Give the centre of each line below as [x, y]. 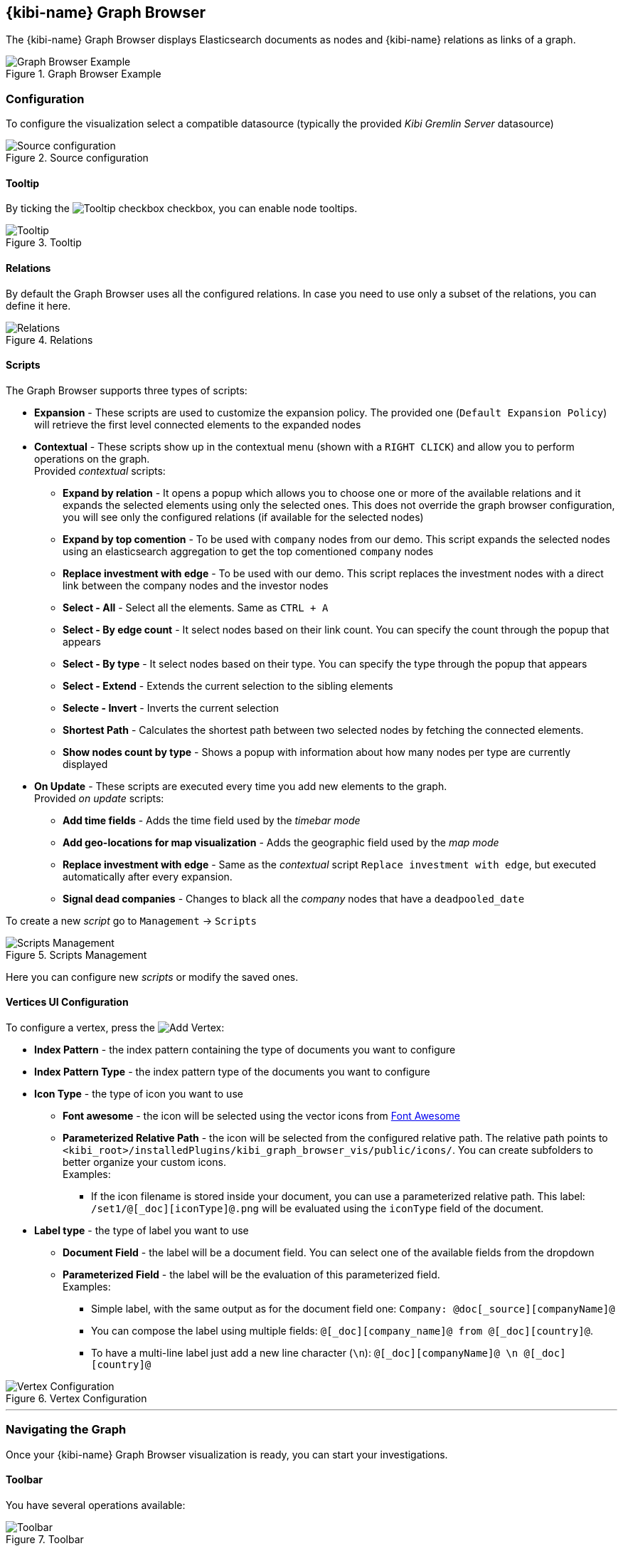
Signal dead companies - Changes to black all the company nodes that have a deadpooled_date [294, 898]
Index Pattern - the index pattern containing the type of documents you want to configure [245, 1050]
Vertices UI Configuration [67, 1002]
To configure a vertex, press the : [115, 1028]
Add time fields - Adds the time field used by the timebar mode [212, 820]
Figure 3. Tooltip [44, 243]
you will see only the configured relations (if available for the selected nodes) [243, 517]
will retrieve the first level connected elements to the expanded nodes [198, 424]
